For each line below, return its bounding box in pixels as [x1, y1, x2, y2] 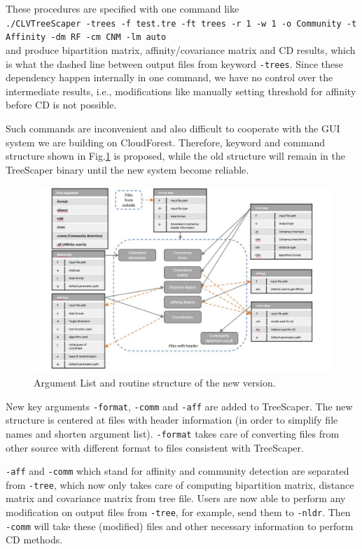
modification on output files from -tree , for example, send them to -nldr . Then [6, 505, 351, 520]
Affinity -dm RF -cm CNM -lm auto [6, 32, 167, 43]
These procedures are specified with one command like [6, 1, 239, 15]
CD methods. [6, 532, 63, 547]
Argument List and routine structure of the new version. [34, 375, 276, 390]
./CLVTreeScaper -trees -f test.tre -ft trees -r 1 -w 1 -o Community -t [6, 18, 357, 29]
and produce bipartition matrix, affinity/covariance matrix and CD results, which [6, 42, 356, 57]
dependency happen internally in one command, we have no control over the [6, 70, 333, 85]
